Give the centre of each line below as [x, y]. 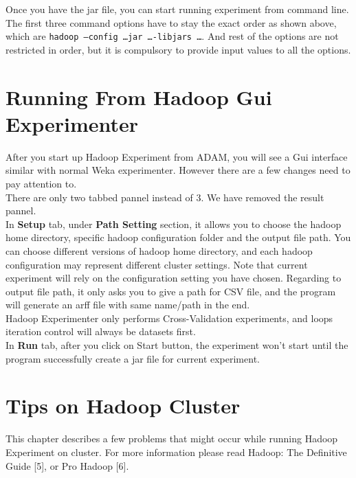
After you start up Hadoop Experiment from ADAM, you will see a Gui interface [177, 156]
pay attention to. [41, 183]
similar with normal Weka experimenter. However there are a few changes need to [178, 170]
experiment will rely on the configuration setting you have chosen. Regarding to [174, 278]
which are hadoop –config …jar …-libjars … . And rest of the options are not [172, 36]
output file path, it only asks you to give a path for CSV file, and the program [171, 291]
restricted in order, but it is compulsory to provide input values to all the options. [178, 49]
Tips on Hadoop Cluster [123, 406]
